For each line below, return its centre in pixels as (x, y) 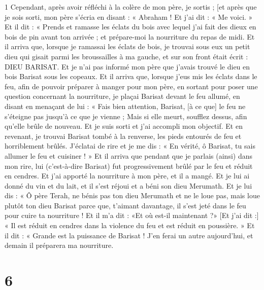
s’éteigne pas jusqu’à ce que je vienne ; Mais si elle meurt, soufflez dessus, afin (126, 116)
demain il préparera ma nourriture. (59, 245)
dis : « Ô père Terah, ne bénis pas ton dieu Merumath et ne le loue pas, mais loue (132, 195)
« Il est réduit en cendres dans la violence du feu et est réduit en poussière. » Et (130, 225)
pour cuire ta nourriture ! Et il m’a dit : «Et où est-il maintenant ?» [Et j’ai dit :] (132, 215)
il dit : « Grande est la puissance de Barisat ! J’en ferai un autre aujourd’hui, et (129, 235)
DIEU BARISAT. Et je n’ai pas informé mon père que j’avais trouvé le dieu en (127, 66)
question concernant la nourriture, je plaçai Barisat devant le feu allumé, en (122, 96)
